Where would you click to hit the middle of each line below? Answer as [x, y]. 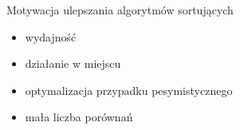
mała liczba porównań [79, 117]
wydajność [51, 36]
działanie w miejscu [73, 63]
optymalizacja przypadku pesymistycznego [129, 90]
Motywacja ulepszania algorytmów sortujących [120, 10]
